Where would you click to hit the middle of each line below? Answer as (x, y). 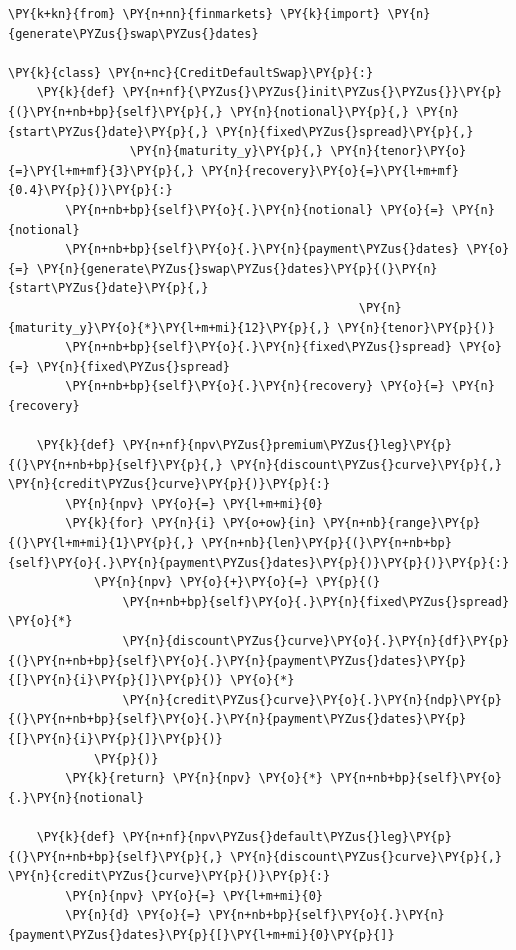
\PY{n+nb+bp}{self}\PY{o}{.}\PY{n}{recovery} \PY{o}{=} (255, 386)
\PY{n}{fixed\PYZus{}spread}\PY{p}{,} (344, 131)
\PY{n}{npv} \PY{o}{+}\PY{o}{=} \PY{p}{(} (237, 582)
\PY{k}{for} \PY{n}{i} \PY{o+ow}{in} (190, 523)
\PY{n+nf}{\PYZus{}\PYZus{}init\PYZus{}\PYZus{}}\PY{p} (312, 92)
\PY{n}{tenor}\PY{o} (398, 151)
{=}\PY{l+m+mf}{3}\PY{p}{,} (101, 170)
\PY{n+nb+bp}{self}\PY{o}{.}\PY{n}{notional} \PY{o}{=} (255, 209)
